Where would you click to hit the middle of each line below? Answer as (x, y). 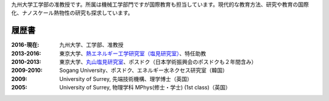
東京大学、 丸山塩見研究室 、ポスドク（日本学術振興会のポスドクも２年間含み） (158, 62)
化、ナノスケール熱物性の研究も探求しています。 (72, 13)
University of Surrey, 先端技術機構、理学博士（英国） (126, 78)
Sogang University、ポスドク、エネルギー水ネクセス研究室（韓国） (143, 71)
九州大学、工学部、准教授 (91, 45)
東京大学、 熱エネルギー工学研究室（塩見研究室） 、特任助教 (133, 53)
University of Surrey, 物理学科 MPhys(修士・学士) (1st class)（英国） (145, 88)
